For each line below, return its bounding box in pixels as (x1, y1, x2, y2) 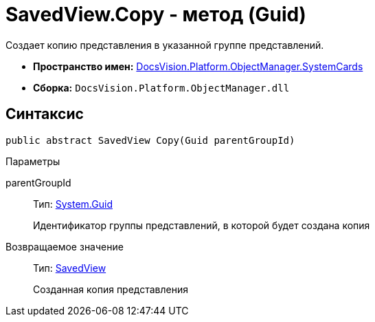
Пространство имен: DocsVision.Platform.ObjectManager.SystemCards (33, 60, 363, 72)
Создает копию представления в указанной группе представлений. (5, 39, 324, 51)
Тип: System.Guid (33, 197, 113, 210)
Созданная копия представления (33, 283, 189, 295)
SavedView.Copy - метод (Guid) (5, 3, 306, 26)
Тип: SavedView (33, 261, 106, 274)
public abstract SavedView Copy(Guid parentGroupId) (5, 134, 295, 146)
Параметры (5, 155, 60, 167)
